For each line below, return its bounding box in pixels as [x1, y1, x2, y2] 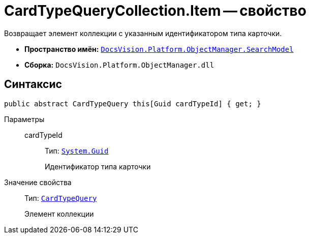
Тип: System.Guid [45, 146, 109, 155]
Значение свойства [4, 177, 72, 187]
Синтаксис [4, 78, 62, 91]
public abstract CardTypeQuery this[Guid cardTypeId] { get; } [4, 99, 261, 108]
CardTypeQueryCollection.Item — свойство [4, 2, 306, 19]
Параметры [4, 114, 45, 124]
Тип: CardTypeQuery [24, 193, 97, 202]
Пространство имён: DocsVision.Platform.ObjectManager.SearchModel [24, 44, 294, 53]
